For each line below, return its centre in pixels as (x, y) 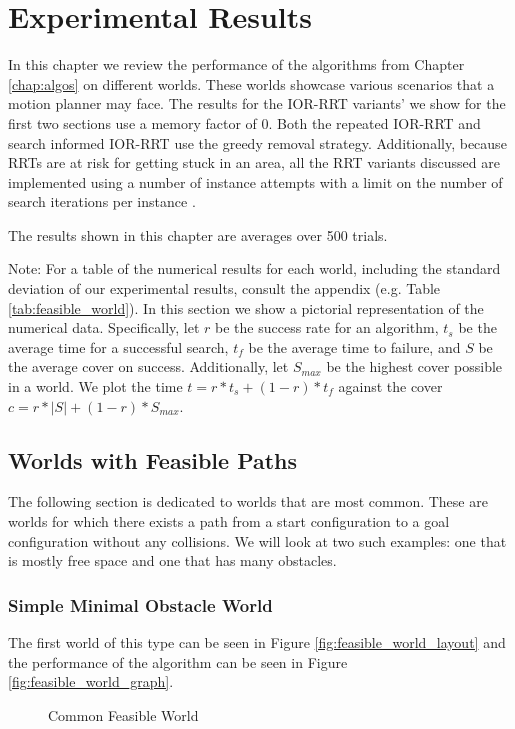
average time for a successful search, (118, 346)
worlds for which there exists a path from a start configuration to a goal (229, 521)
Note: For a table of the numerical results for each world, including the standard (254, 268)
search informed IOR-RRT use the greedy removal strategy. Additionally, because (257, 142)
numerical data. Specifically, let (104, 327)
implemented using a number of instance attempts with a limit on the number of (255, 181)
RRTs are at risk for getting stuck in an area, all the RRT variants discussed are (254, 162)
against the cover (390, 386)
